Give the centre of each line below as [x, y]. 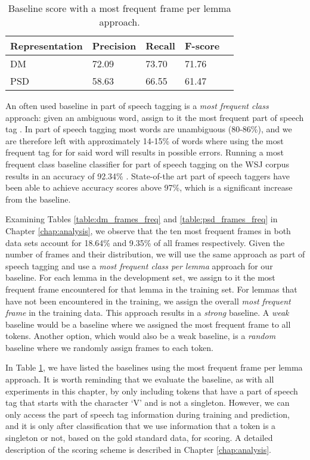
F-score [202, 46]
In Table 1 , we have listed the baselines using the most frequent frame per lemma [154, 367]
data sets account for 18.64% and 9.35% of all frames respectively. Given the [145, 242]
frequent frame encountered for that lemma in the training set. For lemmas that [151, 289]
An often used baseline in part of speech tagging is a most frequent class [137, 105]
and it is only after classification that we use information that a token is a [141, 426]
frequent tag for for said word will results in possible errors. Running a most [145, 152]
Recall [160, 46]
